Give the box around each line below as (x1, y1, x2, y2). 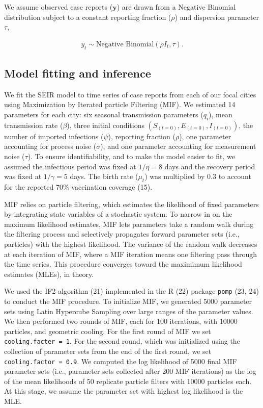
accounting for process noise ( (4, 141, 97, 151)
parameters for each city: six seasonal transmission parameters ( (4, 109, 203, 119)
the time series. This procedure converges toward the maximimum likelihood (4, 259, 242, 269)
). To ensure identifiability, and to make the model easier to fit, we (27, 150, 236, 161)
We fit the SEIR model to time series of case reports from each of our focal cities (4, 89, 256, 99)
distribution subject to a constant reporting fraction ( (4, 11, 171, 22)
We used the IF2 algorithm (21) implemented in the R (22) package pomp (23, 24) (4, 286, 259, 296)
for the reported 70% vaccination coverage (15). (4, 181, 153, 192)
